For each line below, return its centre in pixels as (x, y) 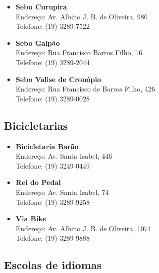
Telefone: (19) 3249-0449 (53, 165)
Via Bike (31, 219)
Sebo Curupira (41, 6)
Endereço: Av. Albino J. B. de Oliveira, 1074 (83, 228)
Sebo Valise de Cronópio (58, 79)
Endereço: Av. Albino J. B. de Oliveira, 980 (81, 16)
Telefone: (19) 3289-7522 (53, 26)
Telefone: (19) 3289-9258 (53, 202)
